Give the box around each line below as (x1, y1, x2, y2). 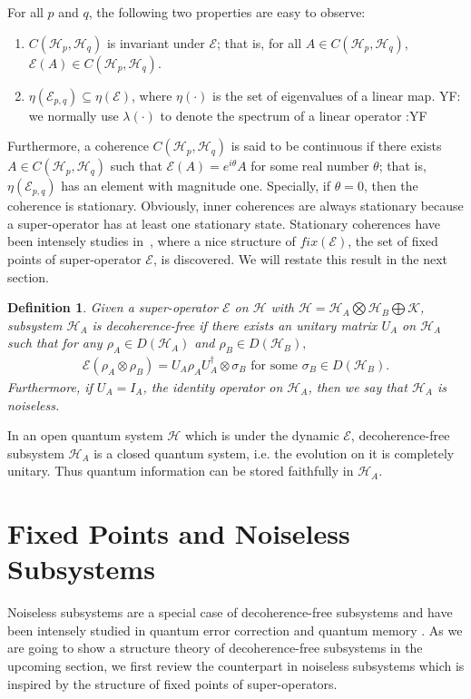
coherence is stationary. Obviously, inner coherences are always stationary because (7, 196, 464, 215)
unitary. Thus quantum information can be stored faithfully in (7, 461, 354, 480)
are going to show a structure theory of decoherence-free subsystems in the (7, 638, 423, 657)
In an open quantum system (7, 426, 163, 445)
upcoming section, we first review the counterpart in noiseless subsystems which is (7, 656, 465, 675)
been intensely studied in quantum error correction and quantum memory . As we (7, 620, 463, 639)
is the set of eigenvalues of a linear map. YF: (212, 85, 461, 104)
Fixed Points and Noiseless (7, 515, 350, 552)
